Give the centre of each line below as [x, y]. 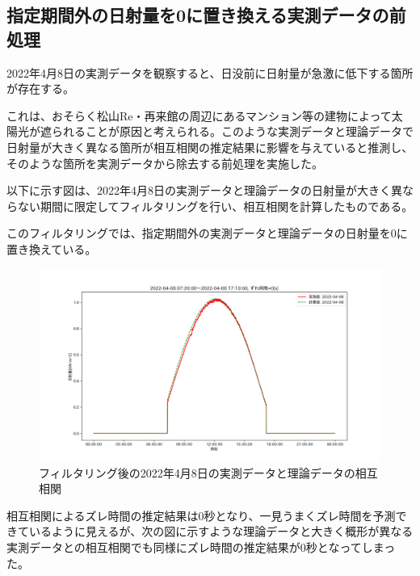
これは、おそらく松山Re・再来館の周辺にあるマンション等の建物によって [199, 115]
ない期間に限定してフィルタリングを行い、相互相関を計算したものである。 [215, 206]
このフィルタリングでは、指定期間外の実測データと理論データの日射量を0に [207, 233]
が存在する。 [40, 88]
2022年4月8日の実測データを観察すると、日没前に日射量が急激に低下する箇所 [210, 72]
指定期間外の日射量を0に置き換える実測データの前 [206, 15]
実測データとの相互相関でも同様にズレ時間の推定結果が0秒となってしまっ [201, 547]
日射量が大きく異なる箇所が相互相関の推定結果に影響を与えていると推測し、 [210, 147]
